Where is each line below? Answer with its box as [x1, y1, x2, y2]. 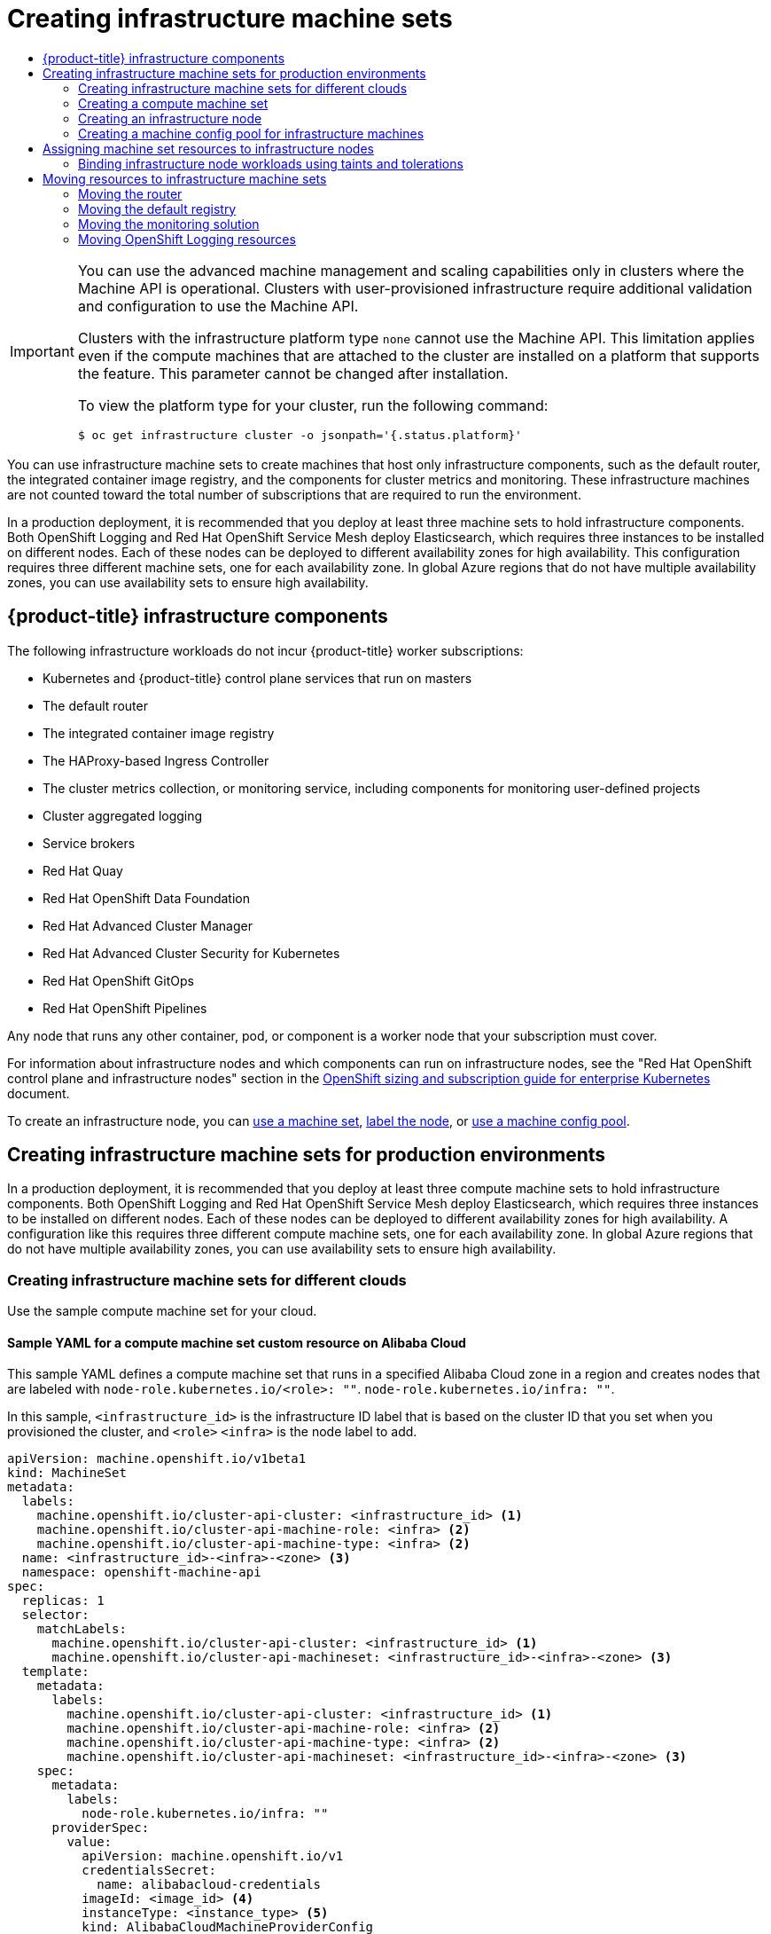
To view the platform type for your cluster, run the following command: [77, 396, 549, 414]
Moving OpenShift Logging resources [78, 231, 296, 247]
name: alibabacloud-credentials [97, 1877, 322, 1892]
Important [10, 342, 74, 361]
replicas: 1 [21, 1593, 105, 1608]
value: [66, 1835, 113, 1850]
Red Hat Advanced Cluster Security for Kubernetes [43, 945, 340, 961]
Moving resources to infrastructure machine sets [43, 170, 327, 186]
